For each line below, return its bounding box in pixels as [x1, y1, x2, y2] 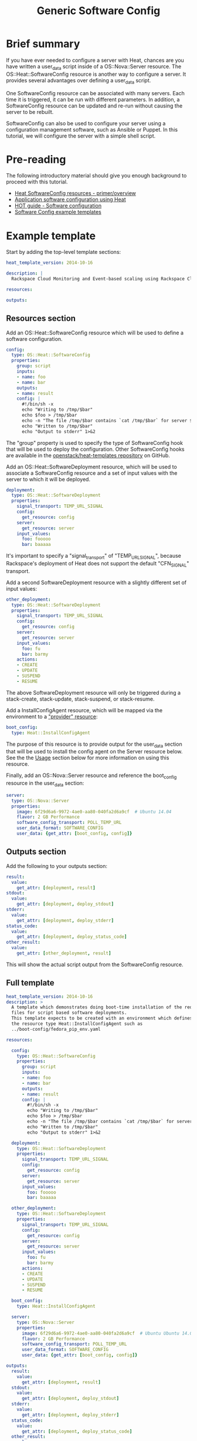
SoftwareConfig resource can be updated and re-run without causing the [6, 102, 183, 109]
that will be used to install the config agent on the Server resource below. [6, 748, 183, 755]
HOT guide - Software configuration [14, 202, 101, 209]
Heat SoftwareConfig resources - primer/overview [14, 190, 137, 197]
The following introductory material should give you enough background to [6, 172, 187, 179]
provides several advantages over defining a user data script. [6, 76, 151, 85]
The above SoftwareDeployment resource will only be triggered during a [6, 689, 181, 696]
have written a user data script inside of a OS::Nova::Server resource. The [6, 63, 182, 71]
